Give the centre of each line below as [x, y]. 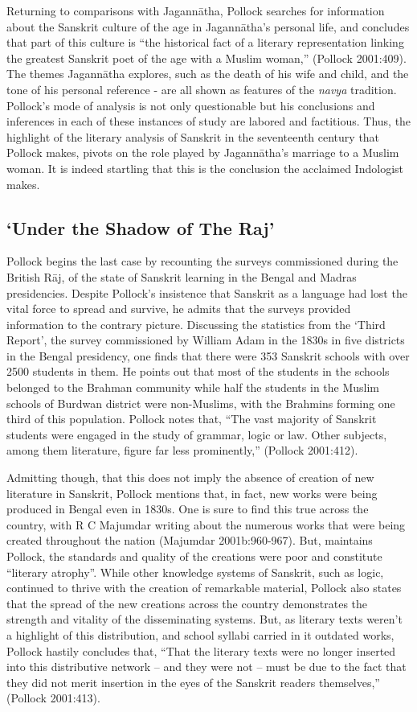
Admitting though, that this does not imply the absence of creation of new [190, 477]
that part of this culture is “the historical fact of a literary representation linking [205, 42]
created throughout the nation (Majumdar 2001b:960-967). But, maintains [190, 540]
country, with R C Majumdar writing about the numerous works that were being [206, 524]
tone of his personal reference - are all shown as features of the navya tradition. [202, 89]
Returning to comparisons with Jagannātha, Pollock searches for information [196, 10]
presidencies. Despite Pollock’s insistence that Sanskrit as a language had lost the [207, 292]
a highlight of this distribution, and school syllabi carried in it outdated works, [200, 634]
